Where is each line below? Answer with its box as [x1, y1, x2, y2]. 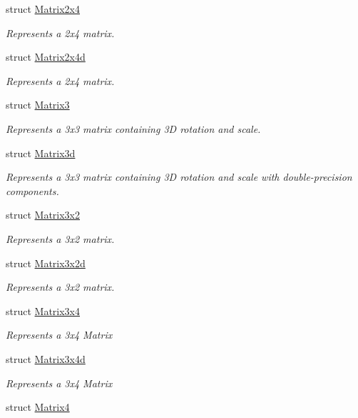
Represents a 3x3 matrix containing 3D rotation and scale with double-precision [6, 169, 352, 184]
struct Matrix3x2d [6, 255, 86, 270]
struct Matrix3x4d [6, 351, 86, 366]
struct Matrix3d [6, 145, 76, 160]
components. [6, 183, 59, 198]
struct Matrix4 [6, 399, 70, 414]
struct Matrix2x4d [6, 49, 86, 64]
